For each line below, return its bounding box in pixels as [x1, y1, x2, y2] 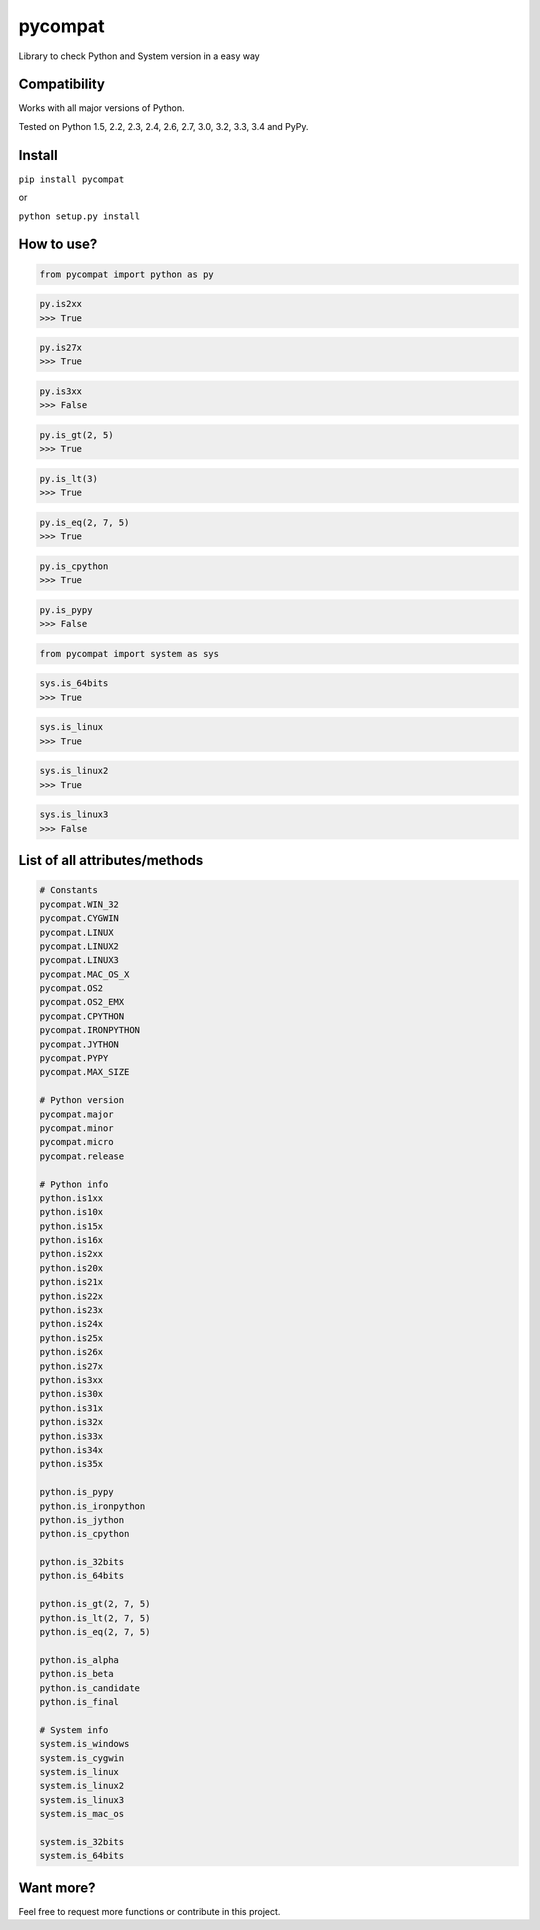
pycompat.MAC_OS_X [39, 968, 130, 980]
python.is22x [39, 1290, 104, 1302]
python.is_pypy [39, 1486, 114, 1498]
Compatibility [18, 76, 105, 93]
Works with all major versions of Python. [18, 102, 185, 114]
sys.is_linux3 [39, 809, 109, 820]
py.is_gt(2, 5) [39, 430, 114, 441]
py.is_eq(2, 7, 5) [39, 516, 130, 528]
